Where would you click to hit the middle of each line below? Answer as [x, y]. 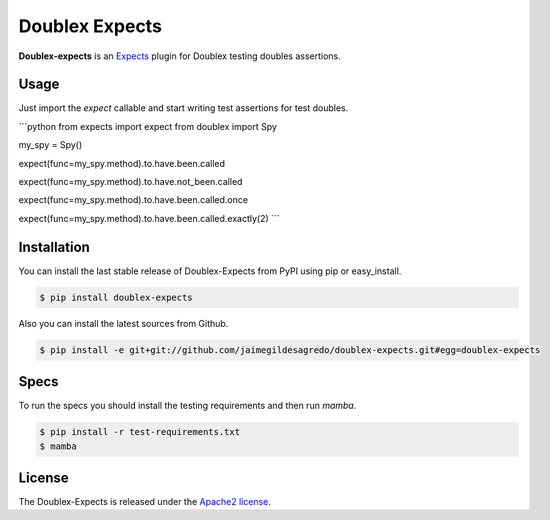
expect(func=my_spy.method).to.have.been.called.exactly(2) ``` [149, 218]
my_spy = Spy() [50, 145]
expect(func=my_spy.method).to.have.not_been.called [130, 182]
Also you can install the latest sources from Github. [123, 323]
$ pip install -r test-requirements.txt [139, 432]
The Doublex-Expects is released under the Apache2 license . [145, 502]
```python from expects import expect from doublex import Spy [147, 126]
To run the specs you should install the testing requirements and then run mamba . [187, 406]
